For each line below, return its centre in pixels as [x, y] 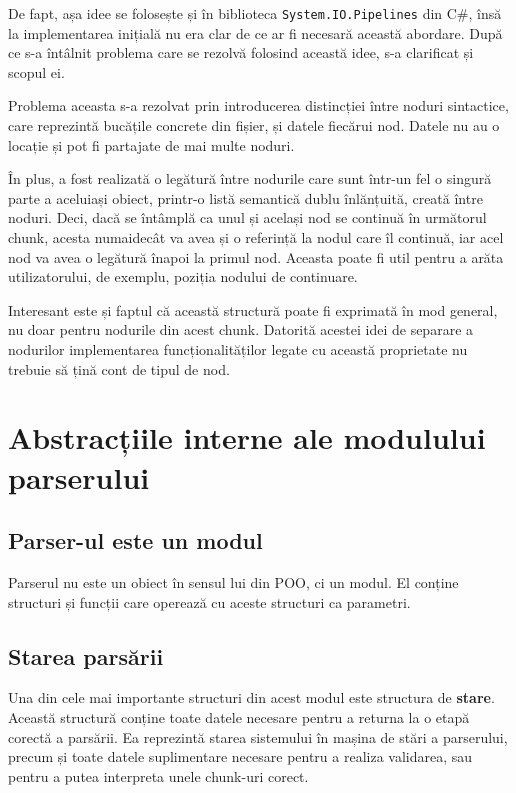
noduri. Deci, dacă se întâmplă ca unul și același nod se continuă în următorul [247, 217]
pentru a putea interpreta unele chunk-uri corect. [158, 775]
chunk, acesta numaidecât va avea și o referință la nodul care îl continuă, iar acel [256, 237]
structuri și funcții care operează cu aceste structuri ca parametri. [209, 601]
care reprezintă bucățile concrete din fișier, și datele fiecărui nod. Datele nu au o [254, 125]
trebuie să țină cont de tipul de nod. [119, 368]
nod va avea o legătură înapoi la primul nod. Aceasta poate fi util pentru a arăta [256, 256]
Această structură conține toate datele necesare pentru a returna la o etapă [239, 716]
